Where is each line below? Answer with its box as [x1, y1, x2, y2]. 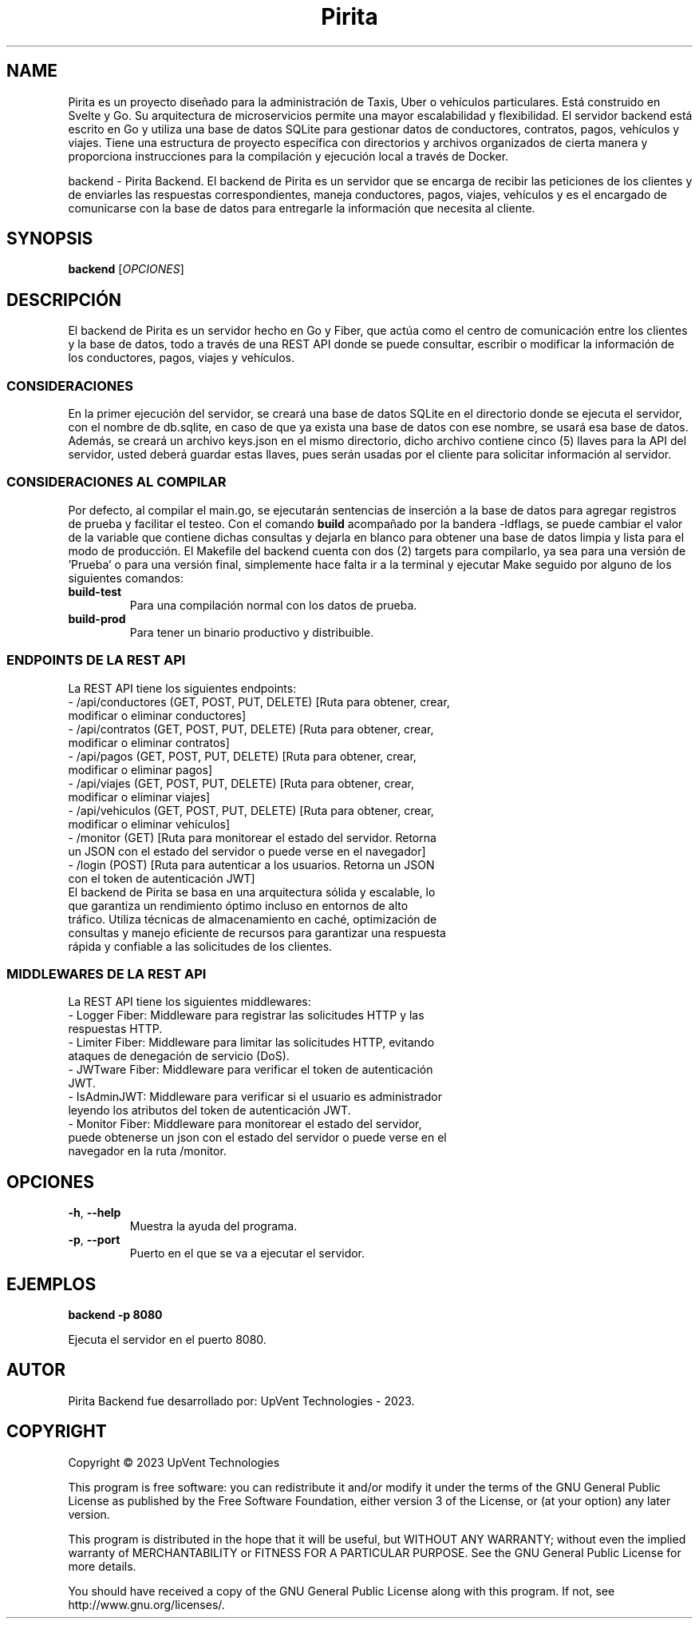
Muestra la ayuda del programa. [129, 1219, 298, 1234]
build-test [68, 584, 122, 598]
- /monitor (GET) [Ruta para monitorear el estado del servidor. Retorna [68, 830, 436, 844]
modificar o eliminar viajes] [68, 789, 211, 804]
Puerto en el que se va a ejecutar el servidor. [129, 1246, 365, 1261]
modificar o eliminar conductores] [68, 708, 247, 722]
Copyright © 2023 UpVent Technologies [68, 1455, 280, 1469]
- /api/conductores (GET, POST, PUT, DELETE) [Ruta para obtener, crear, [68, 694, 450, 709]
